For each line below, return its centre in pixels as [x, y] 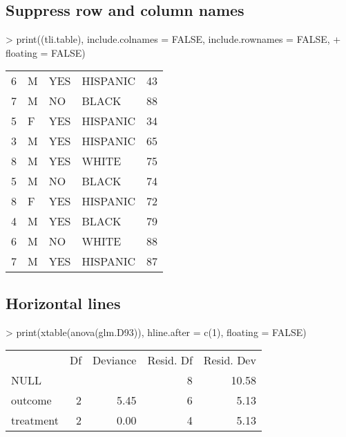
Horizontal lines [63, 303]
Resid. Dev [230, 360]
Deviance [115, 360]
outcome [31, 400]
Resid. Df [170, 360]
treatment [35, 420]
